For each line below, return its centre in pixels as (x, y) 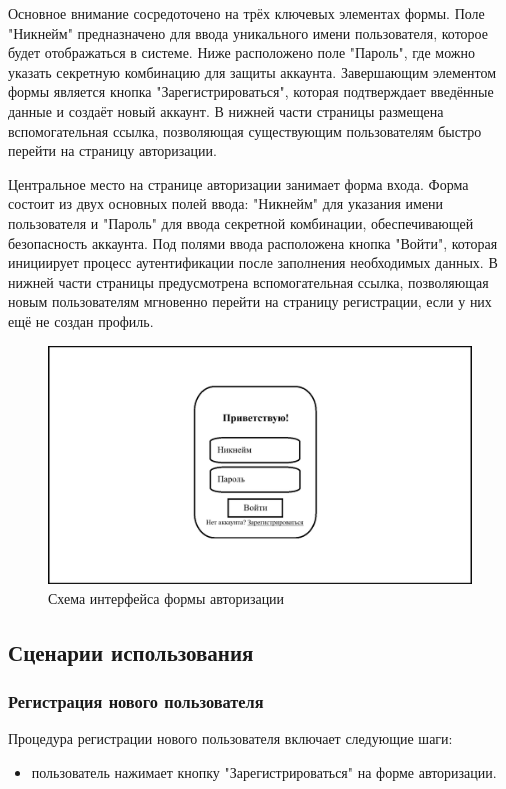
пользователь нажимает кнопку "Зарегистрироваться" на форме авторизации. (264, 771)
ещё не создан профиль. (81, 320)
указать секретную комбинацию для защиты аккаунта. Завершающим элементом (252, 71)
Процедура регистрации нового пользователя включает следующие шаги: (230, 738)
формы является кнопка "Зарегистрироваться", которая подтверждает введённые (251, 91)
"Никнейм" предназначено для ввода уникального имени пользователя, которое (248, 32)
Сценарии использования (131, 651)
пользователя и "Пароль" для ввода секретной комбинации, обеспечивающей (241, 222)
